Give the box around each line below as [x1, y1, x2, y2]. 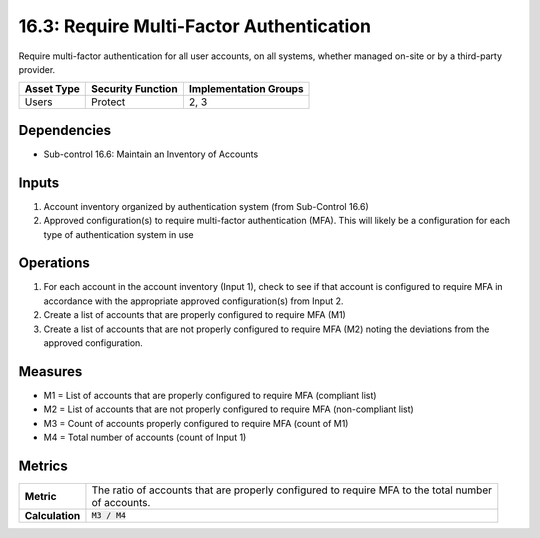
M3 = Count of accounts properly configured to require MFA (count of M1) [43, 417, 349, 429]
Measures [18, 363, 83, 380]
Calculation [24, 508, 81, 522]
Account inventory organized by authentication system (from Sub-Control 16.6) [43, 200, 369, 212]
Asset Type [24, 82, 80, 96]
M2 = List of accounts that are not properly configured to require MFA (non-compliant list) [43, 403, 414, 415]
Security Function [91, 82, 179, 96]
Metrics [18, 457, 69, 474]
